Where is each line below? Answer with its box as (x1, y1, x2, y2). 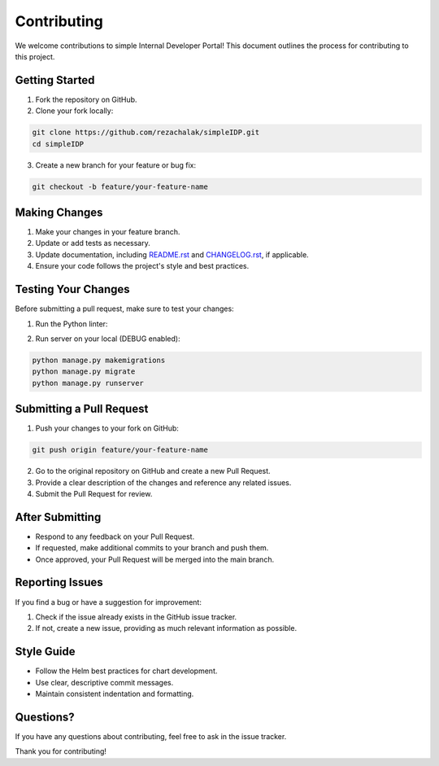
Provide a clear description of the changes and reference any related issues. (35, 477, 292, 488)
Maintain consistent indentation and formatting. (35, 689, 194, 699)
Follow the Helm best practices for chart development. (35, 666, 218, 676)
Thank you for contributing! (15, 746, 107, 756)
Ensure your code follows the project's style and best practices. (35, 261, 250, 271)
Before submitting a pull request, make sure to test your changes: (15, 304, 235, 313)
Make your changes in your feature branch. (35, 227, 180, 237)
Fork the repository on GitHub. (35, 94, 137, 104)
